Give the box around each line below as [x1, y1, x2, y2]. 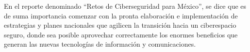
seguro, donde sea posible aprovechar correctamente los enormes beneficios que [4, 29, 238, 39]
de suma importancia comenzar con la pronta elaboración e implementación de [4, 10, 238, 20]
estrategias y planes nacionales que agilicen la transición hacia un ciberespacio [4, 20, 236, 30]
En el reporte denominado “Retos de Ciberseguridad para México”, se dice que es [4, 1, 247, 11]
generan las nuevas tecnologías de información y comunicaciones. [4, 39, 196, 49]
